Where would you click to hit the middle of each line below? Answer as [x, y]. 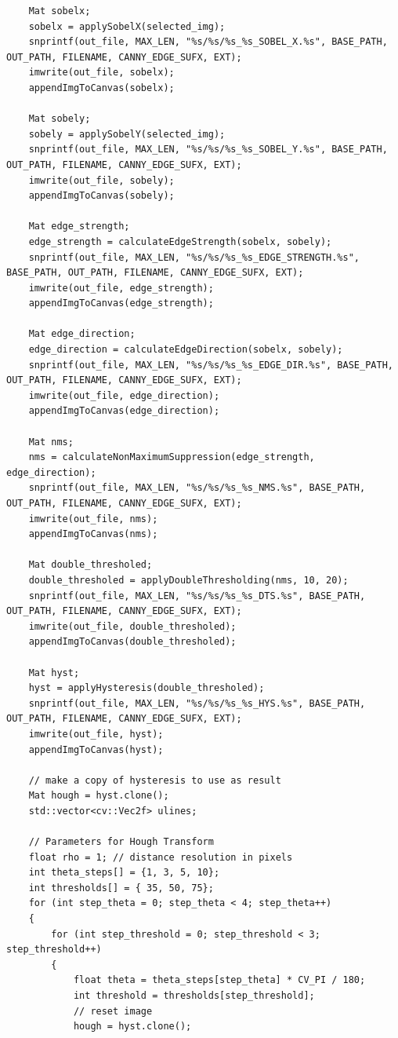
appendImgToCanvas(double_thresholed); [132, 642]
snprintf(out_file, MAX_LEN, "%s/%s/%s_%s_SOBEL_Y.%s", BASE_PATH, [208, 150]
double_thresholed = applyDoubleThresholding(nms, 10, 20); [188, 580]
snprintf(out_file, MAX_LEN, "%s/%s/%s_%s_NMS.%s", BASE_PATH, [197, 488]
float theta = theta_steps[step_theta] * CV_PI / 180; [219, 980]
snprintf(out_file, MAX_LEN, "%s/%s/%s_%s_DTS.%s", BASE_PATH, [197, 596]
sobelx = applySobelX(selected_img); [127, 26]
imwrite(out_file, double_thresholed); [132, 626]
